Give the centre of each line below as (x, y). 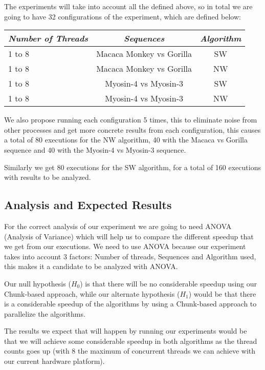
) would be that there (222, 293)
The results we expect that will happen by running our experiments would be (126, 331)
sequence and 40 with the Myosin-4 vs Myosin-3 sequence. (95, 149)
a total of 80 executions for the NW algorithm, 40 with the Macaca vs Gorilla (126, 140)
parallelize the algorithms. (45, 313)
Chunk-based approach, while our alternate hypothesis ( (92, 293)
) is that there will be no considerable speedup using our (168, 283)
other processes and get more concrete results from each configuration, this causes (132, 129)
